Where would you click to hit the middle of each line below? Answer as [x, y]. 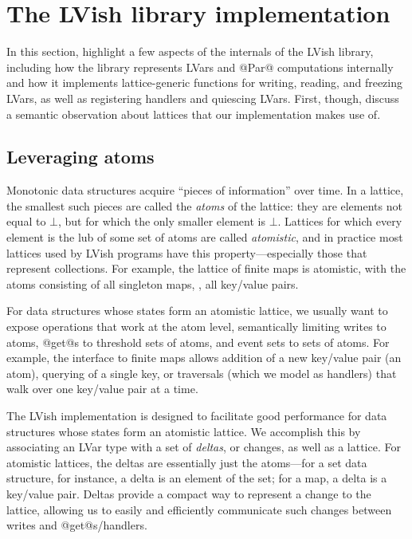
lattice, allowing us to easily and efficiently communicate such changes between [199, 509]
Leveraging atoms [80, 157]
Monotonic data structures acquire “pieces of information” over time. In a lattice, [205, 190]
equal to [26, 221]
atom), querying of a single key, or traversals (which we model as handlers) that [202, 373]
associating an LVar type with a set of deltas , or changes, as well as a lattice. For [204, 447]
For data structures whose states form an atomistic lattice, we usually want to [197, 311]
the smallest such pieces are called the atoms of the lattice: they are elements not [204, 205]
